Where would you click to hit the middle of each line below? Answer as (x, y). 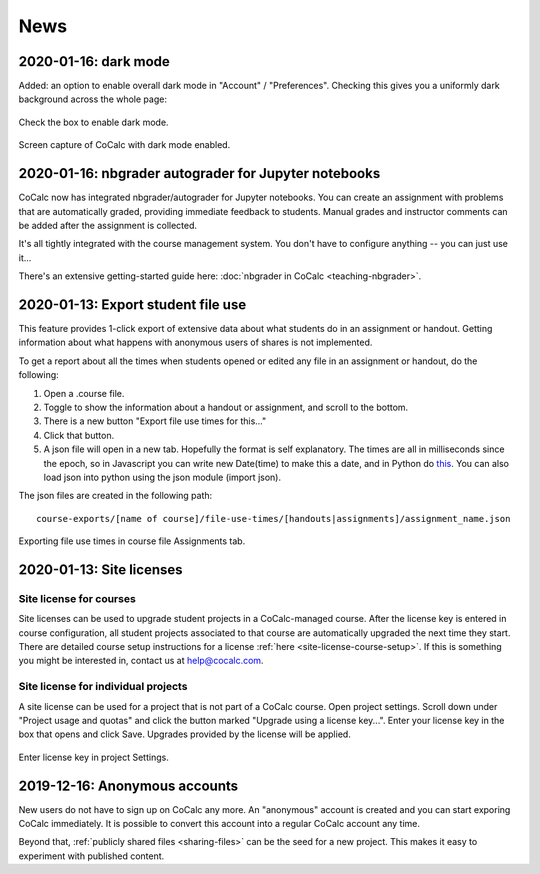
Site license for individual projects (103, 687)
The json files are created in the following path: (115, 496)
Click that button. (79, 435)
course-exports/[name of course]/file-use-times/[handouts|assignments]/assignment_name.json (273, 518)
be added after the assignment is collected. (108, 225)
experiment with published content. (91, 856)
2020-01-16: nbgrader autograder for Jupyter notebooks (199, 173)
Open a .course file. (84, 393)
